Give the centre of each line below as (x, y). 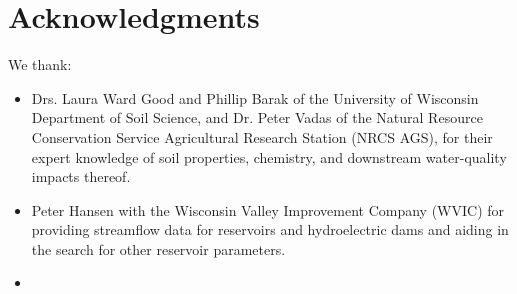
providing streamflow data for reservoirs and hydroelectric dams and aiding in (270, 229)
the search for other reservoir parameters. (158, 248)
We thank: (40, 64)
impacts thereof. (81, 176)
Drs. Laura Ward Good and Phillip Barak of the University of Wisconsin (255, 97)
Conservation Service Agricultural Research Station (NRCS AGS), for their (262, 136)
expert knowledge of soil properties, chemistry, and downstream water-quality (269, 156)
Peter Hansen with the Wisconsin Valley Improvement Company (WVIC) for (268, 209)
